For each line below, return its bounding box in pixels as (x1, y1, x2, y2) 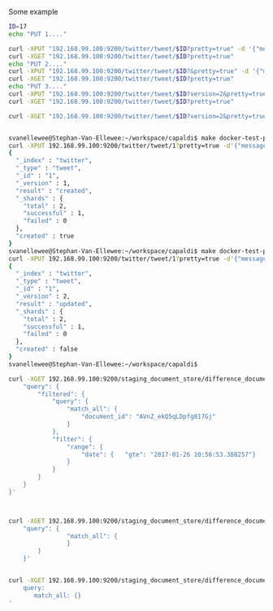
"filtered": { (37, 389, 85, 398)
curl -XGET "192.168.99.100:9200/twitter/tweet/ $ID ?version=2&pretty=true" (8, 112, 271, 120)
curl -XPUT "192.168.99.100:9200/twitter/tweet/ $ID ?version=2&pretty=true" (8, 90, 271, 98)
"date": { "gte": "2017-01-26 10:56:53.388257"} (80, 450, 256, 458)
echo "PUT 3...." (8, 83, 67, 91)
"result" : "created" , (15, 187, 93, 195)
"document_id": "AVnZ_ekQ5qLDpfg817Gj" (80, 413, 217, 421)
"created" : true (15, 232, 75, 240)
